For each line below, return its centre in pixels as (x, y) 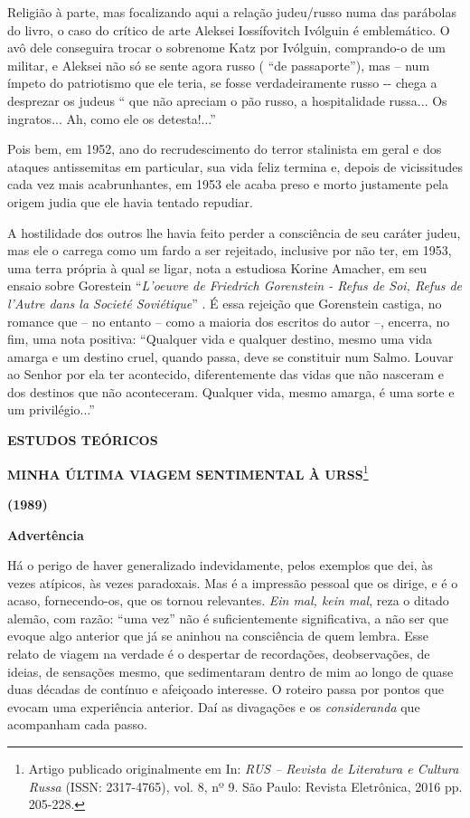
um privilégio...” (51, 409)
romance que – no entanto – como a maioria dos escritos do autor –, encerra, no (229, 321)
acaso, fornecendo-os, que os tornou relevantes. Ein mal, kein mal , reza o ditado (228, 600)
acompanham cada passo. (77, 724)
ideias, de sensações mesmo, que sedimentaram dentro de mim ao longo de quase (230, 671)
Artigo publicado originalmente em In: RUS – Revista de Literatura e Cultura (244, 769)
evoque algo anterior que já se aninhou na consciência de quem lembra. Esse (218, 636)
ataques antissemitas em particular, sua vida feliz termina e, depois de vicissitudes (235, 166)
